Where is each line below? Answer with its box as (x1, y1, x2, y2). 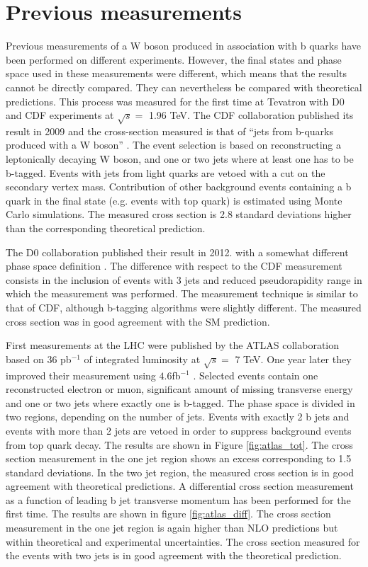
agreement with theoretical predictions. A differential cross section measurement (6, 479, 354, 493)
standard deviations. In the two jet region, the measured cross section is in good (6, 464, 355, 479)
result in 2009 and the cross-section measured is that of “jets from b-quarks (6, 123, 333, 138)
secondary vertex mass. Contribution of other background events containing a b (6, 179, 352, 194)
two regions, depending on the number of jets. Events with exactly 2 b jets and (6, 409, 350, 424)
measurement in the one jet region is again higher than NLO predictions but (6, 520, 338, 535)
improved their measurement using (6, 367, 156, 382)
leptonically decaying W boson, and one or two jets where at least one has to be (6, 151, 354, 166)
